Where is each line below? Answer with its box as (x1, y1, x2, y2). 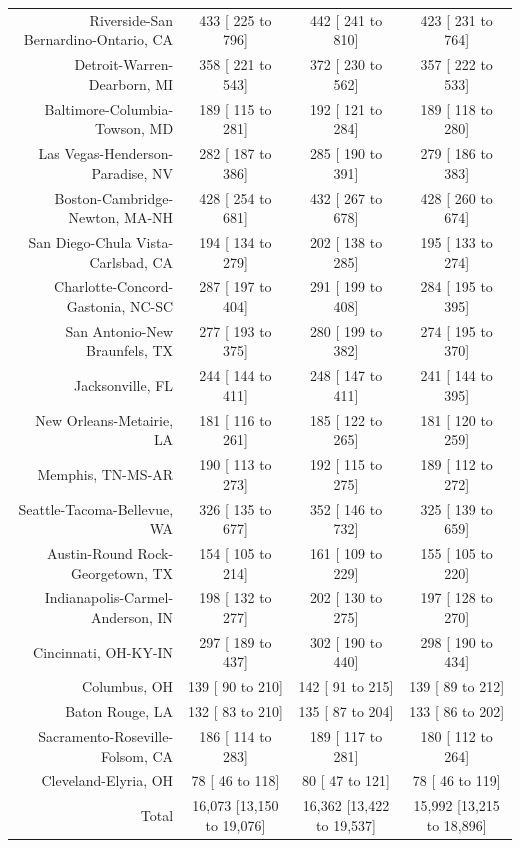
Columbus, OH (82, 676, 174, 697)
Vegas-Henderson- (64, 143, 174, 164)
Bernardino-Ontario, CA (23, 29, 174, 50)
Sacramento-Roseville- (38, 726, 174, 746)
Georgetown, (71, 562, 148, 583)
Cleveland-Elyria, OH (41, 770, 174, 791)
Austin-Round (47, 543, 133, 563)
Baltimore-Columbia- (44, 98, 174, 119)
